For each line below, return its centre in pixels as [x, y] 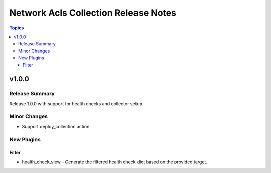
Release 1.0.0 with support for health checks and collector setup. [76, 104]
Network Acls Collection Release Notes [93, 13]
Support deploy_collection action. [56, 126]
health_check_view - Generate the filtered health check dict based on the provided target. [115, 162]
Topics [17, 28]
